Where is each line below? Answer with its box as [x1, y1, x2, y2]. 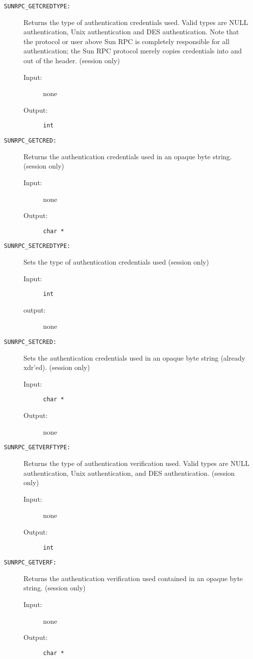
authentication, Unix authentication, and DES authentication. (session [23, 467, 235, 478]
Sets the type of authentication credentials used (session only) [23, 257, 209, 267]
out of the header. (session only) [23, 55, 120, 66]
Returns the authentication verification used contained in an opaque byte [23, 573, 243, 583]
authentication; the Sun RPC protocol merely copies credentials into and [23, 46, 242, 56]
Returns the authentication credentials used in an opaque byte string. [23, 151, 232, 161]
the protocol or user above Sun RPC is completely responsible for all [23, 36, 230, 46]
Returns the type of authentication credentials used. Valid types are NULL [23, 17, 248, 27]
